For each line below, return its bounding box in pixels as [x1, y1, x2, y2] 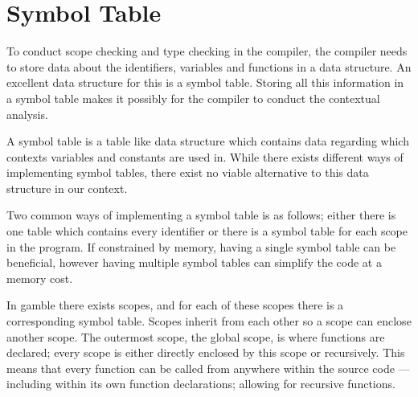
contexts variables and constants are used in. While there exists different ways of [6, 148, 404, 165]
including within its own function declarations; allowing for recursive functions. [6, 375, 395, 392]
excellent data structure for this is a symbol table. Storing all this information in [6, 74, 404, 91]
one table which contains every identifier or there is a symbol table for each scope [6, 223, 408, 239]
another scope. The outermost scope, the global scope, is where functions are [6, 328, 385, 345]
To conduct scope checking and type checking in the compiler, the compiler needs [6, 43, 408, 59]
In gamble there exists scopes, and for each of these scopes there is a [6, 297, 344, 313]
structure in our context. [6, 179, 128, 196]
